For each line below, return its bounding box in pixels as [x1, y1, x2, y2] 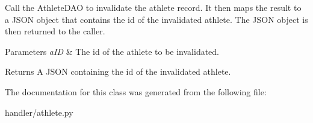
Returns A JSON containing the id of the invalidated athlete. [5, 65, 231, 78]
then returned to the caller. [5, 25, 105, 37]
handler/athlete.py [5, 106, 73, 118]
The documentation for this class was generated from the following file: [5, 85, 267, 98]
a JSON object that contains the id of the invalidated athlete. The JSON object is [5, 13, 308, 25]
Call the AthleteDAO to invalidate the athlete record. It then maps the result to [5, 1, 302, 13]
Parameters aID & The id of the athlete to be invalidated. [5, 45, 219, 57]
